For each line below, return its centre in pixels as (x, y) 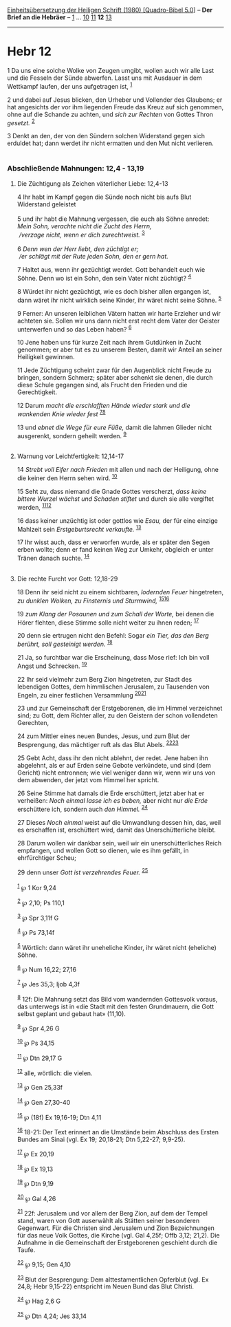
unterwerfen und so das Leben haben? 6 (74, 328)
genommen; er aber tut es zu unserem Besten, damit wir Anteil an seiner (120, 349)
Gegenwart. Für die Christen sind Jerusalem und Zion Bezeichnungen (116, 1228)
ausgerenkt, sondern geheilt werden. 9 (72, 435)
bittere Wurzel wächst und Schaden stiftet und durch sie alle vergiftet (115, 499)
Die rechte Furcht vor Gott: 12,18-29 (67, 579)
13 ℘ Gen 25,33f (40, 1087)
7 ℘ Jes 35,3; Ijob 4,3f (48, 983)
